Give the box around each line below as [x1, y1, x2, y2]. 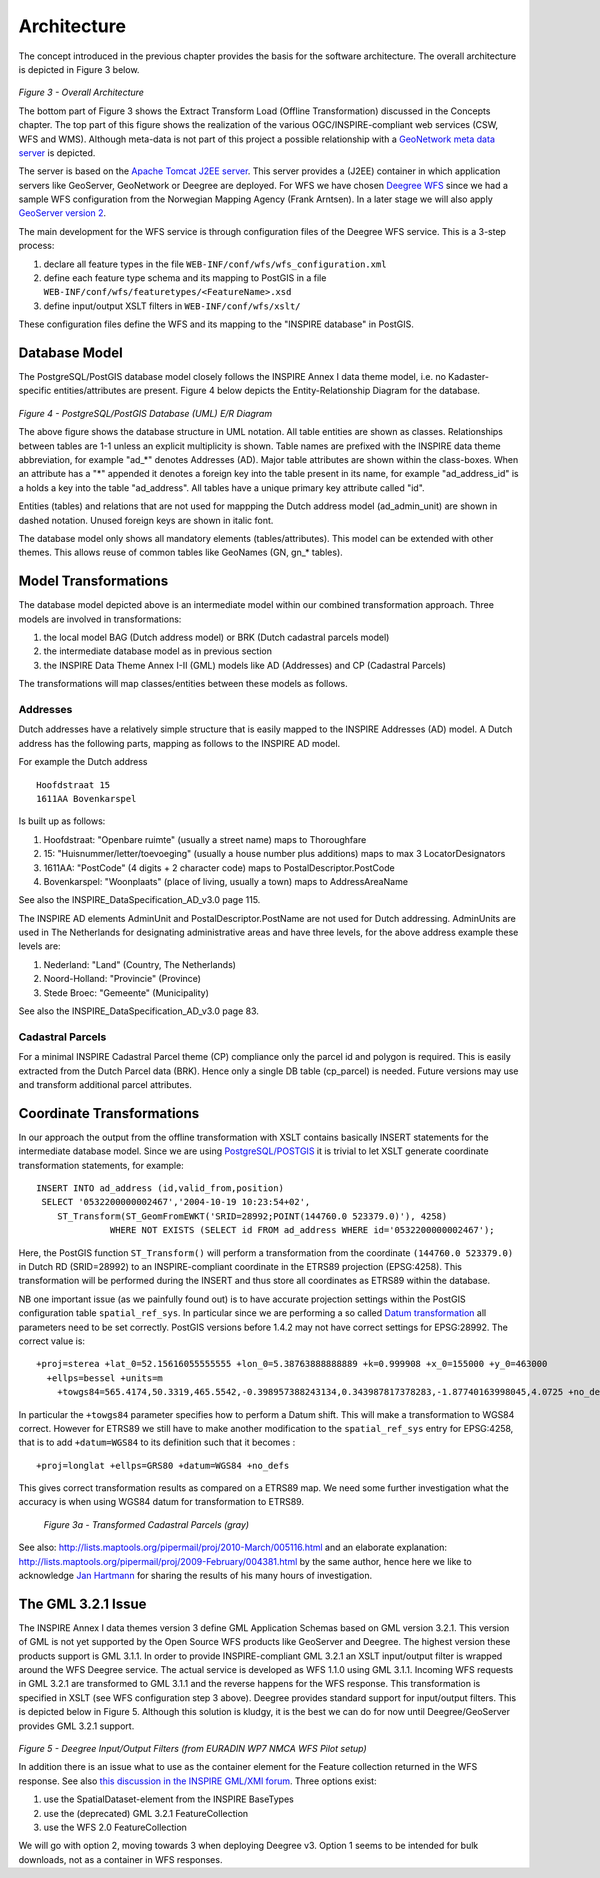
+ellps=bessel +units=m [46, 1372, 164, 1384]
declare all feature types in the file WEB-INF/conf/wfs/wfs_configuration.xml [43, 258, 387, 270]
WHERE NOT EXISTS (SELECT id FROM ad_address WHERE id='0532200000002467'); [110, 1225, 495, 1236]
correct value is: [18, 1335, 85, 1347]
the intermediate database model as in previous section [43, 645, 272, 657]
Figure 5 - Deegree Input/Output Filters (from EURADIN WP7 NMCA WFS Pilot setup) [18, 1743, 367, 1755]
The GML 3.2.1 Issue [18, 1595, 147, 1612]
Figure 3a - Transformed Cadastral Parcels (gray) [43, 1518, 250, 1530]
